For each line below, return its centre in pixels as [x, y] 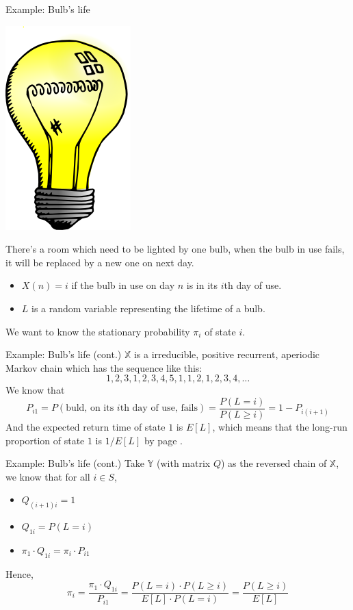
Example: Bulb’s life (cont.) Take [75, 463]
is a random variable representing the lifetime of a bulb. [148, 308]
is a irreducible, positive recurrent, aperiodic [227, 354]
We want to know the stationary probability [98, 331]
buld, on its [90, 408]
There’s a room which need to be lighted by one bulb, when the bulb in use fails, [175, 249]
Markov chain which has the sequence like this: [104, 367]
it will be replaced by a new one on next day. [100, 262]
